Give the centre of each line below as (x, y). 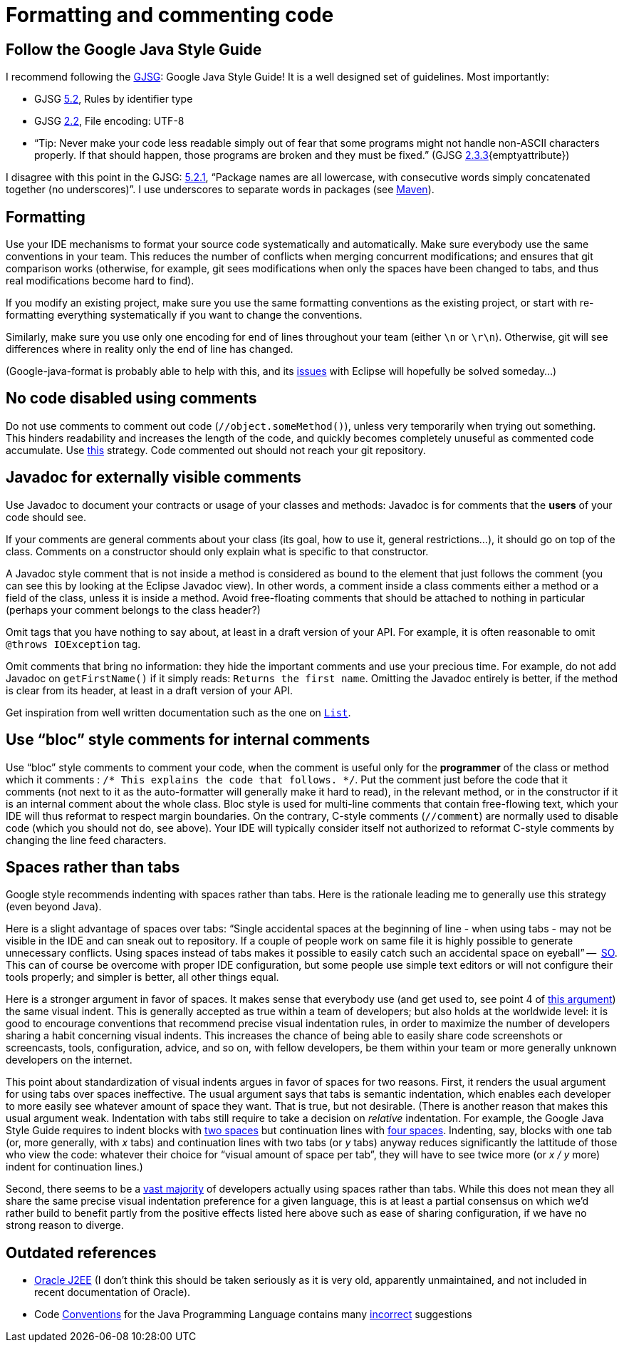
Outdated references (81, 1252)
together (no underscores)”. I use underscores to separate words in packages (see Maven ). (220, 190)
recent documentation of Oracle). (113, 1292)
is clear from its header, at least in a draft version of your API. (149, 690)
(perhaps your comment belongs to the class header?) (133, 609)
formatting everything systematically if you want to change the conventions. (184, 315)
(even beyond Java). (54, 907)
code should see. (46, 517)
